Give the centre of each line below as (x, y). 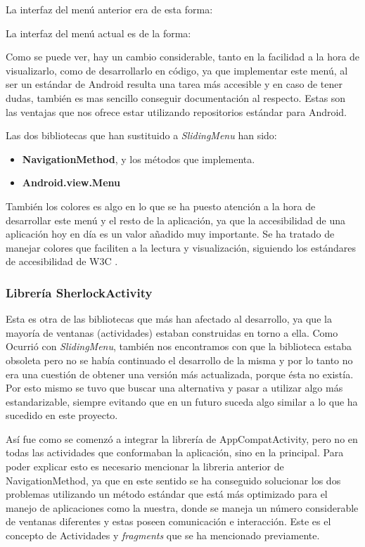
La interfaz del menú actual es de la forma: (98, 33)
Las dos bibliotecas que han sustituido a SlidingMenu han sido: (141, 135)
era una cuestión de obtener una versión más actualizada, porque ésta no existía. (180, 374)
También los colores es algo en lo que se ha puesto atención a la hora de (161, 206)
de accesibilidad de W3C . (62, 261)
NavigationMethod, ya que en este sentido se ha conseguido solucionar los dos (173, 480)
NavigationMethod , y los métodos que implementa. (139, 159)
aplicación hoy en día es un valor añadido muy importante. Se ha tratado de (170, 234)
